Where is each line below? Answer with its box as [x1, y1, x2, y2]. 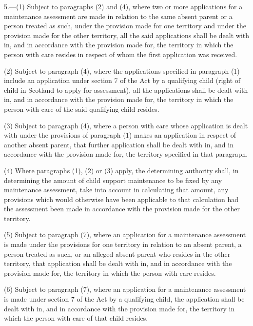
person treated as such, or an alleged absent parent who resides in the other [4, 248, 231, 259]
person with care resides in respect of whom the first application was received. [4, 49, 237, 59]
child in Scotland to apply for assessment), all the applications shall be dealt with [4, 84, 248, 95]
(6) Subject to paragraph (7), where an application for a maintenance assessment [4, 284, 246, 294]
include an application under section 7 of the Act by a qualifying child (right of [4, 75, 241, 85]
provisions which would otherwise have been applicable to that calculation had [4, 194, 238, 204]
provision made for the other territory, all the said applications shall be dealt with [4, 30, 250, 40]
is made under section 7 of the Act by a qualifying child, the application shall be [4, 294, 245, 304]
